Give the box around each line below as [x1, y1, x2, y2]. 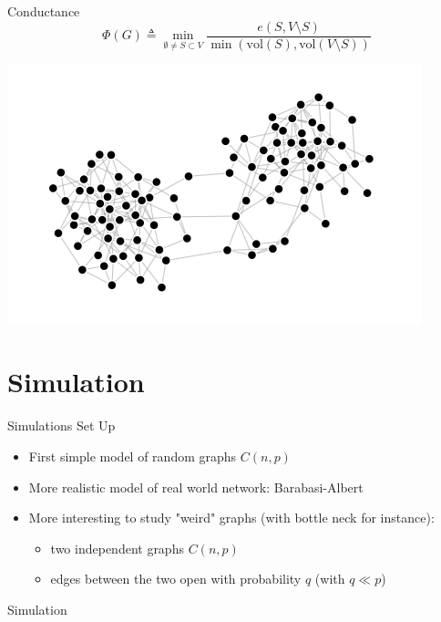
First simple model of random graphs [28, 446, 237, 465]
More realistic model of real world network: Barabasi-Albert [28, 477, 364, 496]
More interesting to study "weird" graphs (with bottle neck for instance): [28, 508, 435, 527]
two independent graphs [50, 538, 184, 557]
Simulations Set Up [7, 416, 116, 435]
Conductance [7, 2, 80, 20]
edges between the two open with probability [50, 569, 302, 588]
